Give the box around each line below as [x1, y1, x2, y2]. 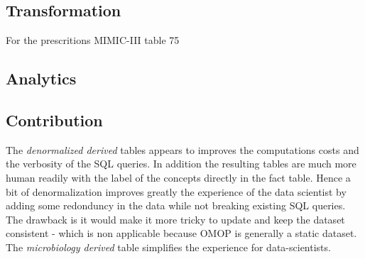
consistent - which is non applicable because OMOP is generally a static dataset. [6, 226, 357, 241]
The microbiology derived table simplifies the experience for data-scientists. [6, 239, 331, 254]
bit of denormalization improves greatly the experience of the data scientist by [6, 184, 347, 199]
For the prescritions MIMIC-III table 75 [6, 33, 180, 48]
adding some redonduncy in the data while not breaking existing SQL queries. [6, 198, 346, 213]
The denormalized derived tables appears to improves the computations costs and [6, 142, 359, 157]
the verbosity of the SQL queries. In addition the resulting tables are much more [6, 156, 356, 171]
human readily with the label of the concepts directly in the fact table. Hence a [6, 170, 351, 184]
